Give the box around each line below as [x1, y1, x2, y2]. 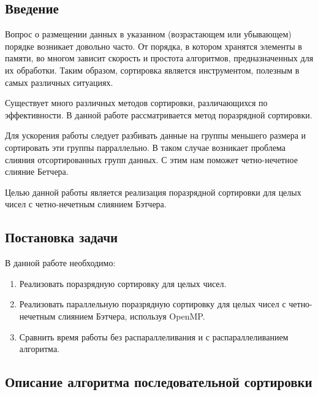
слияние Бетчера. [5, 165, 69, 178]
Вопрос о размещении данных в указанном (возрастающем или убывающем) [5, 28, 292, 40]
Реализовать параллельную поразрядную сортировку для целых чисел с [19, 297, 286, 310]
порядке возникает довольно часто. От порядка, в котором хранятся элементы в [5, 39, 302, 52]
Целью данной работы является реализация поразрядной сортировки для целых [5, 185, 301, 198]
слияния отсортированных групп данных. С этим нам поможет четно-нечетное [5, 153, 298, 166]
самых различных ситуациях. [5, 75, 113, 88]
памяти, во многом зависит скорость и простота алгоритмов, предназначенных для [5, 52, 314, 64]
